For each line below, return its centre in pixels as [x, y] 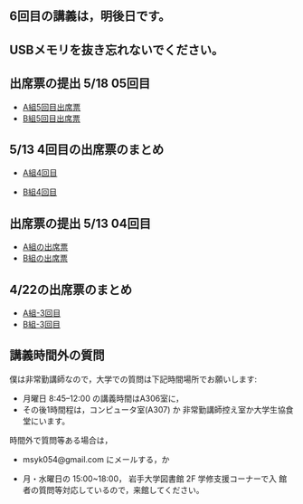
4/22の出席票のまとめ [71, 289]
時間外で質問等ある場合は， [61, 440]
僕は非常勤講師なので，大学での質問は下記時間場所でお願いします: [133, 379]
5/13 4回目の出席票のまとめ [87, 149]
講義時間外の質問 [57, 356]
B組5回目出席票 [52, 118]
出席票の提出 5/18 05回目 [80, 84]
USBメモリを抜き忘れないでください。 [117, 49]
